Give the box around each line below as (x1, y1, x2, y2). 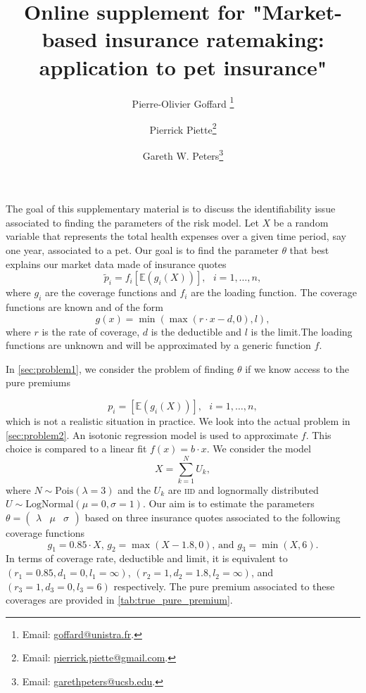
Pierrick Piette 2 (149, 120, 217, 136)
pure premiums (6, 375, 70, 390)
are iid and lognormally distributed (168, 482, 319, 497)
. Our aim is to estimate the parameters (142, 496, 315, 511)
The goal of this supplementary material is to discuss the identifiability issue (6, 201, 336, 216)
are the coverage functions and (45, 285, 177, 300)
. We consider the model (206, 441, 311, 456)
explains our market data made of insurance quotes (6, 256, 227, 271)
